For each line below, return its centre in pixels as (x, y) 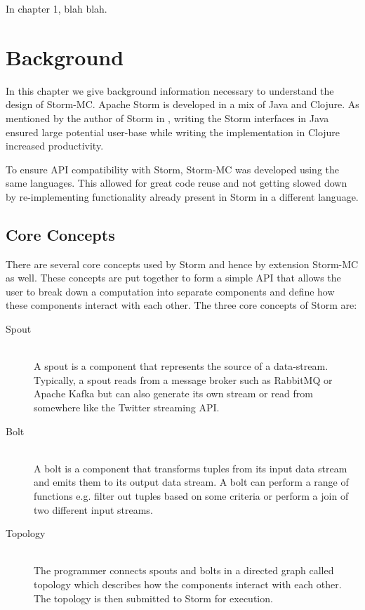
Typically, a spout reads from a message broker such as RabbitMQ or (183, 379)
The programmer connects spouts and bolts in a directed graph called (184, 570)
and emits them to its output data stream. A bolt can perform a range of (191, 482)
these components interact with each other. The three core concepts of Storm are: (181, 305)
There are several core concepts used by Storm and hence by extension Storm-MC (182, 264)
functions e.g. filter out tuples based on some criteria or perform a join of (191, 495)
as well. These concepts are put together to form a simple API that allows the (173, 278)
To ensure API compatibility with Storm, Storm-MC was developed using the (172, 169)
